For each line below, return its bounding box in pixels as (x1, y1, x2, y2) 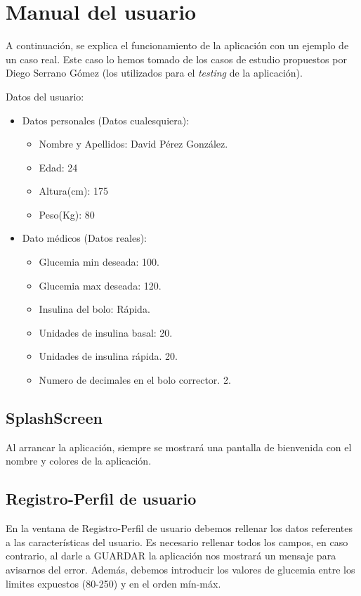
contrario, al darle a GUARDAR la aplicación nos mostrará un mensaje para (6, 548, 336, 563)
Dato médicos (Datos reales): (22, 231, 147, 245)
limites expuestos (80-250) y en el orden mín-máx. (6, 576, 221, 590)
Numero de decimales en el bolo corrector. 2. (39, 372, 231, 387)
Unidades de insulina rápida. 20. (39, 349, 178, 363)
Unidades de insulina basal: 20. (39, 325, 173, 339)
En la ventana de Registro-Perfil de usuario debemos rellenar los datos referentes (6, 521, 353, 536)
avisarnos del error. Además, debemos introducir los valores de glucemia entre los (6, 562, 355, 576)
